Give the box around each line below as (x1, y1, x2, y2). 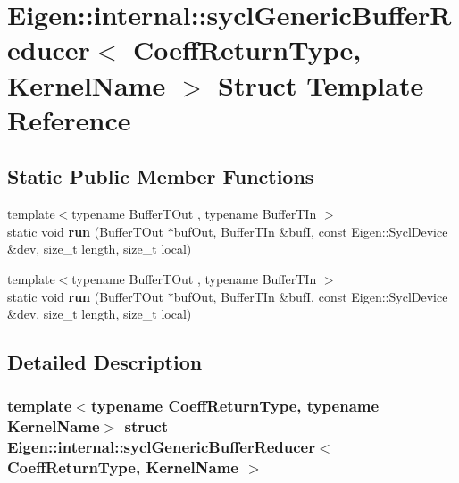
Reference (7, 101, 131, 137)
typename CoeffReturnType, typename (90, 395, 380, 417)
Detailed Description (7, 348, 203, 376)
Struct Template (218, 66, 424, 103)
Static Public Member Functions (7, 162, 314, 190)
